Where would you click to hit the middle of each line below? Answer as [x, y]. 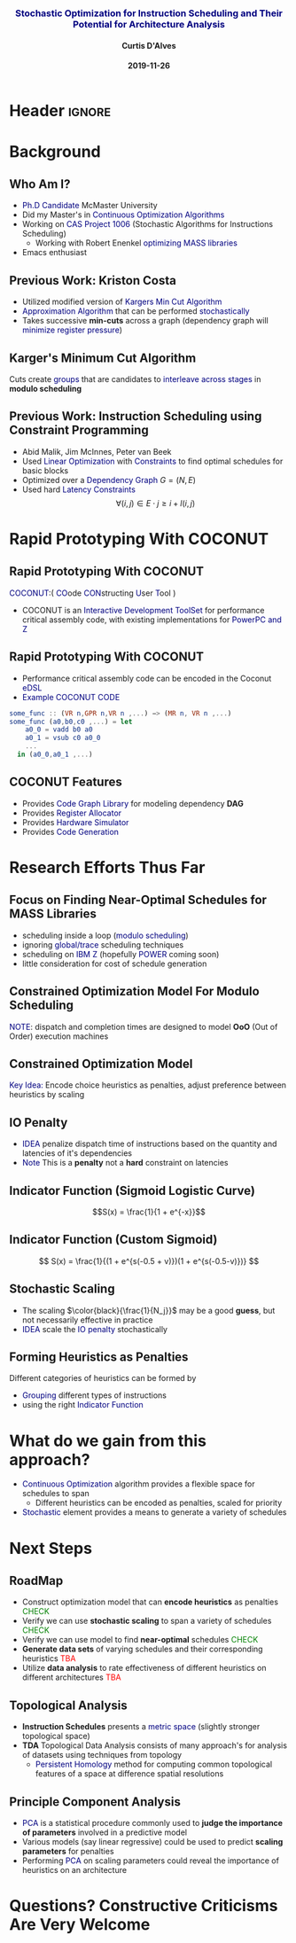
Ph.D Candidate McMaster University [90, 206]
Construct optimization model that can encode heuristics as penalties [150, 1602]
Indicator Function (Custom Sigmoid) [113, 1240]
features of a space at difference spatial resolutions [129, 1774]
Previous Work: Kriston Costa [93, 281]
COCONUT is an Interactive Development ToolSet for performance [143, 610]
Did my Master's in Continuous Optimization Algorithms [123, 215]
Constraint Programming [79, 430]
